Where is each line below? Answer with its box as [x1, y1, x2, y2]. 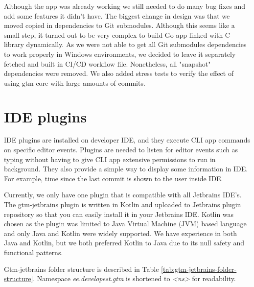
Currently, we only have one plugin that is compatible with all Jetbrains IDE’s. [4, 190, 242, 200]
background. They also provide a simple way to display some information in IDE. [4, 164, 248, 174]
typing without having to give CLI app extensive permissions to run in [4, 154, 216, 164]
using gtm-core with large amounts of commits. [4, 77, 145, 88]
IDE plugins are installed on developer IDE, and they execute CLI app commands [4, 135, 250, 145]
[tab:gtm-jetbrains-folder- [161, 263, 237, 274]
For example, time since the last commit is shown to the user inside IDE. [4, 173, 223, 183]
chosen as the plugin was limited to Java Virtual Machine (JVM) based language [4, 218, 247, 229]
